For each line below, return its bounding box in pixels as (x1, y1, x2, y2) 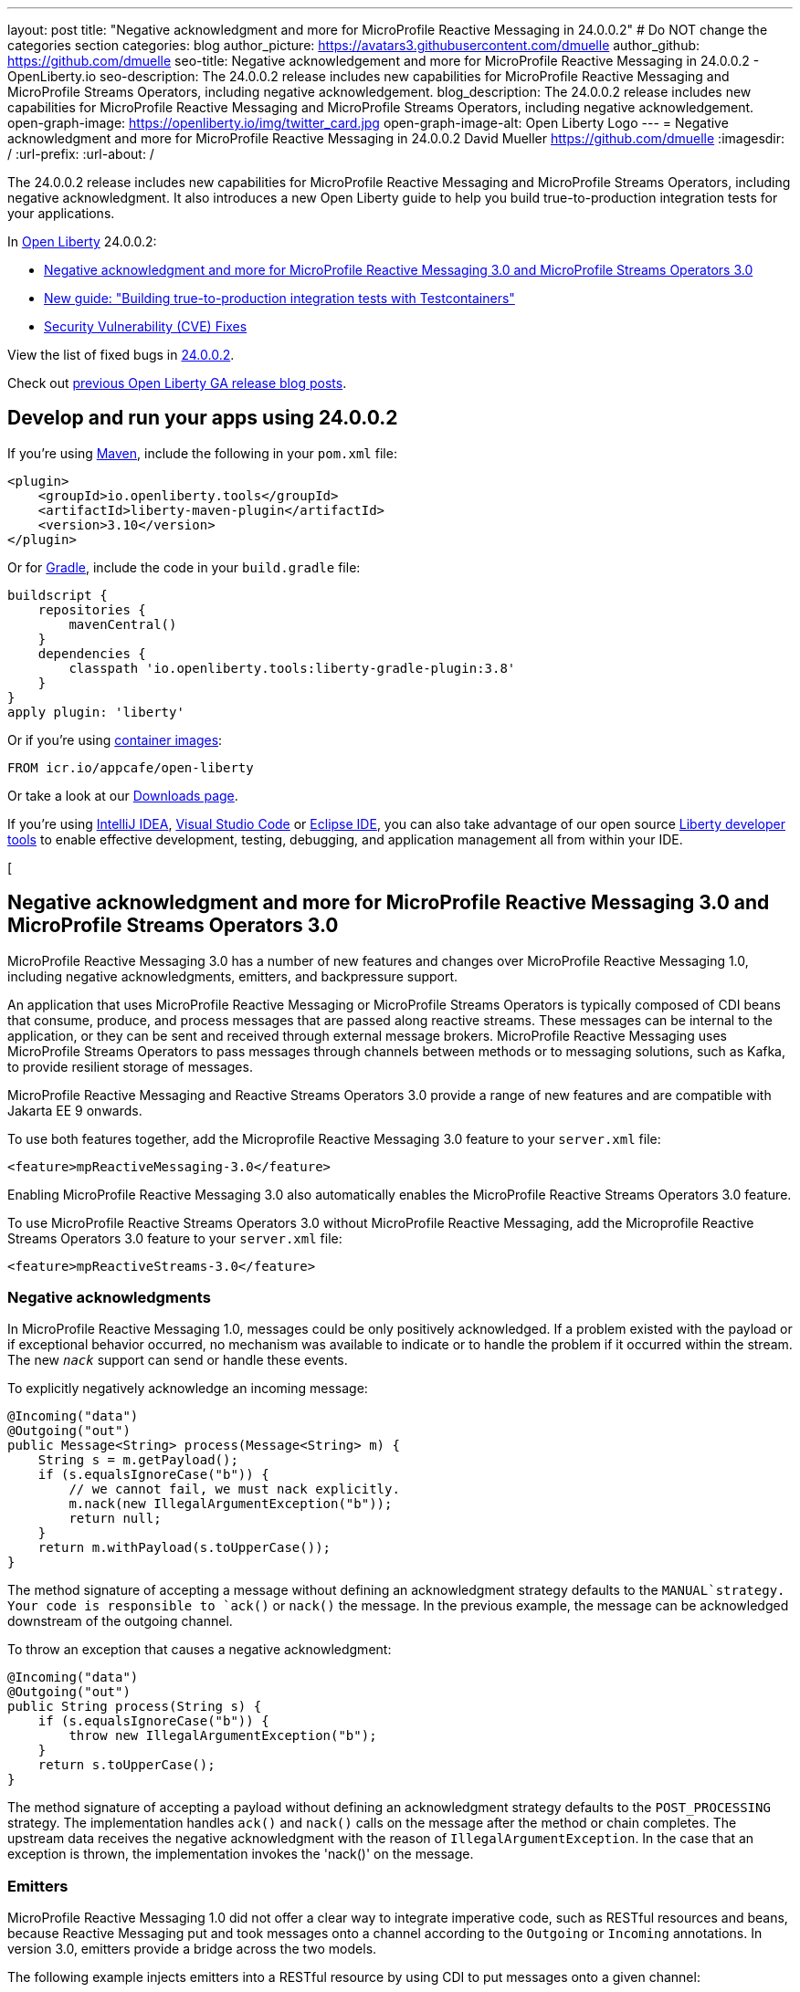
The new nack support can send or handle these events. (7, 1352, 348, 1368)
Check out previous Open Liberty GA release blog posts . (7, 375, 347, 391)
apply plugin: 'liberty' (7, 704, 184, 719)
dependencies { (37, 645, 146, 661)
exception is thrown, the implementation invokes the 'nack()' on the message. (7, 1846, 474, 1862)
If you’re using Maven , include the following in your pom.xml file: (7, 445, 397, 461)
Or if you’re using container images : (7, 731, 223, 748)
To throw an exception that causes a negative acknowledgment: (7, 1641, 392, 1658)
